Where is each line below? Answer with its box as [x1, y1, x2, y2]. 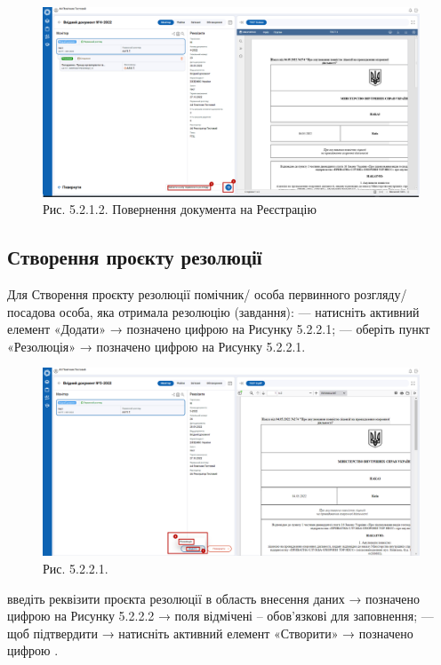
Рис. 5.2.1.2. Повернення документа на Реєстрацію [43, 200, 317, 218]
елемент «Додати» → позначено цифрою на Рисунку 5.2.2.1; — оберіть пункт [7, 320, 430, 338]
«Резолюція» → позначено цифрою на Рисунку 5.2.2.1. [7, 336, 306, 355]
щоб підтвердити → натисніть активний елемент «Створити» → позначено [7, 623, 413, 642]
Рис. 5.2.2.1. [43, 559, 108, 578]
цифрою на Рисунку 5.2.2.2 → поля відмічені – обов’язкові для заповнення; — [7, 606, 434, 625]
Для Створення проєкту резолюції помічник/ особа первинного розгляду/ [7, 285, 407, 304]
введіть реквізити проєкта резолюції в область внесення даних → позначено [7, 589, 421, 607]
